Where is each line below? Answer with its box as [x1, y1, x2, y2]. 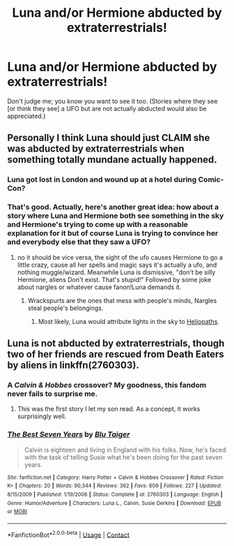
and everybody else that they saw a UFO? [7, 237, 151, 247]
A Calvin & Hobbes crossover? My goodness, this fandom [7, 380, 207, 390]
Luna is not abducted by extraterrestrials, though [7, 337, 225, 349]
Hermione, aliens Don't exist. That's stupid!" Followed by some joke [17, 275, 212, 283]
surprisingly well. [17, 412, 67, 420]
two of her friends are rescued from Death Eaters [7, 348, 224, 360]
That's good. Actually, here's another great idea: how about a [7, 202, 219, 212]
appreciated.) [7, 112, 46, 120]
